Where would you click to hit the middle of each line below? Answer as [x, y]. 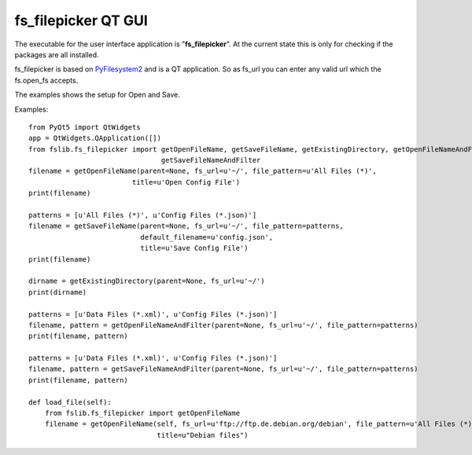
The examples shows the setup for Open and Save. [98, 95]
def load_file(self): [70, 402]
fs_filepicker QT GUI [81, 20]
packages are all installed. [57, 54]
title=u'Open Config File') [186, 182]
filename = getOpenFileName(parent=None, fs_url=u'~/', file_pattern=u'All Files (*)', [203, 171]
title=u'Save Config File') [194, 248]
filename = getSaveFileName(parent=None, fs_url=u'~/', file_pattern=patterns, [186, 226]
